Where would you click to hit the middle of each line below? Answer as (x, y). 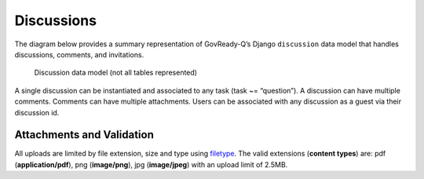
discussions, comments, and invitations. (79, 54)
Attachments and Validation (84, 135)
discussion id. (37, 112)
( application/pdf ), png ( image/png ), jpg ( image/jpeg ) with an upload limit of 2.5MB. (151, 164)
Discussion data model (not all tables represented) (116, 73)
